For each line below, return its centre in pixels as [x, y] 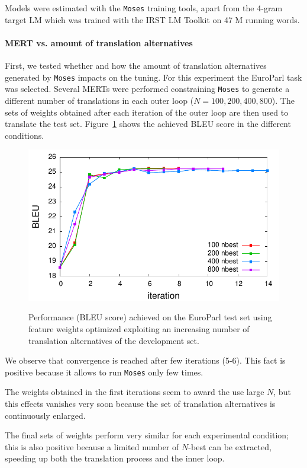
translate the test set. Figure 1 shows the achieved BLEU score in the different [148, 124]
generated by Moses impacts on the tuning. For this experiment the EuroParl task [153, 77]
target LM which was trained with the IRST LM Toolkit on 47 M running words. [152, 19]
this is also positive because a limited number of [92, 446]
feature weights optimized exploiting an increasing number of [139, 328]
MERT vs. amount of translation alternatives [99, 42]
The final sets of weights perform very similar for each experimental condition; [147, 435]
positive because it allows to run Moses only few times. [104, 372]
